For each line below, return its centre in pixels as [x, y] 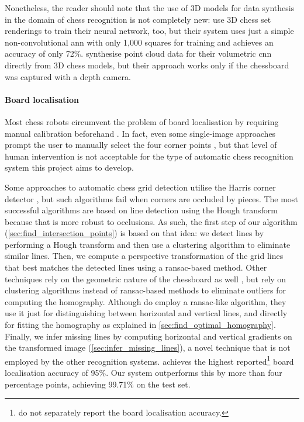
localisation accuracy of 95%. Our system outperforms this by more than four [144, 373]
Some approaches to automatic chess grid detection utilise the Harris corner [140, 187]
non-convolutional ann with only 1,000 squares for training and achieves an [139, 42]
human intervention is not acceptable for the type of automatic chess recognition [149, 156]
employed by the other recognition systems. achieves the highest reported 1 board [149, 360]
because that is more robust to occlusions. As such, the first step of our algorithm [151, 221]
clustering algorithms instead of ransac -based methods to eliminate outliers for [146, 290]
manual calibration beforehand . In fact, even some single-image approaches [140, 133]
